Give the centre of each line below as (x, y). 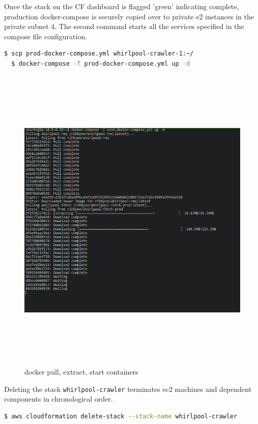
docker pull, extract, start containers (81, 372)
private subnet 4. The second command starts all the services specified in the (124, 26)
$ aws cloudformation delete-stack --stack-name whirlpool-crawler (121, 416)
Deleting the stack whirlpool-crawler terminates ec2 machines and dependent (128, 389)
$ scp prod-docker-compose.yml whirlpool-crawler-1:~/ (99, 54)
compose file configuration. (46, 36)
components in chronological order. (59, 399)
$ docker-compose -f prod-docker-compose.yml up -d (101, 63)
